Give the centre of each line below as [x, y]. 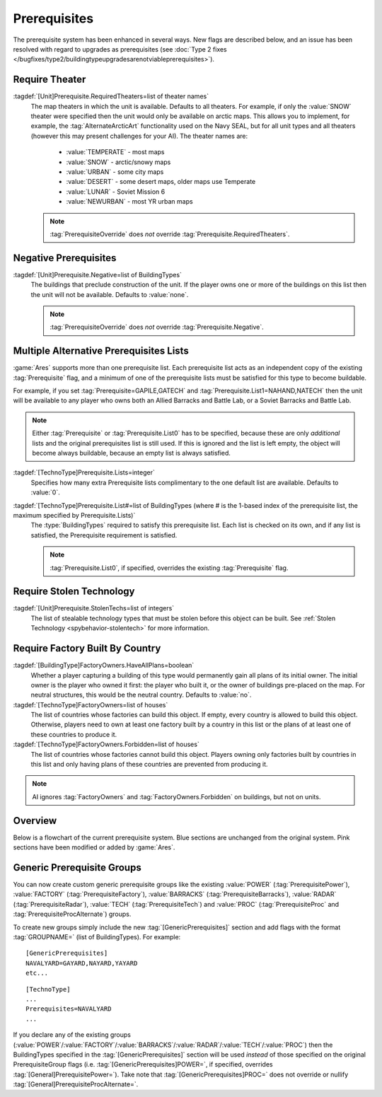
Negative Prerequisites [65, 258]
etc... [37, 973]
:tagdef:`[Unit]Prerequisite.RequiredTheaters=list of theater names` [111, 96]
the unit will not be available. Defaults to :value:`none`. [110, 294]
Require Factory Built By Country [87, 648]
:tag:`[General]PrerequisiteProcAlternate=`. [76, 1084]
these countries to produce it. [74, 734]
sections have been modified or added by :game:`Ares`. [94, 847]
